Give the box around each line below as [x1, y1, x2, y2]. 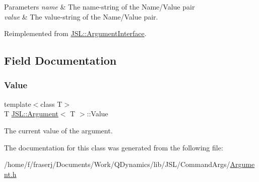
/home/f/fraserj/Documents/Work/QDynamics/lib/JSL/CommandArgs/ [4, 159, 230, 169]
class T [40, 98, 62, 109]
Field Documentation [4, 53, 117, 68]
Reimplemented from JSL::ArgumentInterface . [4, 28, 147, 39]
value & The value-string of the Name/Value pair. [4, 11, 158, 22]
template [4, 98, 31, 109]
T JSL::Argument [4, 108, 58, 119]
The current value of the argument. [4, 125, 113, 135]
